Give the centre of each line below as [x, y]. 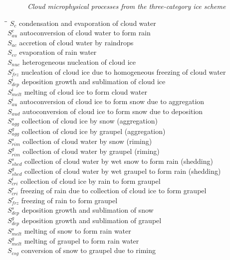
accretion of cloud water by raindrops [76, 42]
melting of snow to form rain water [78, 231]
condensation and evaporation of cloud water [87, 23]
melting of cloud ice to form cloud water [86, 91]
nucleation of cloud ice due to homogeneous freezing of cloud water [123, 71]
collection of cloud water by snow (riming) [87, 141]
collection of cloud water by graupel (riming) [91, 151]
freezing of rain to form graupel [69, 200]
